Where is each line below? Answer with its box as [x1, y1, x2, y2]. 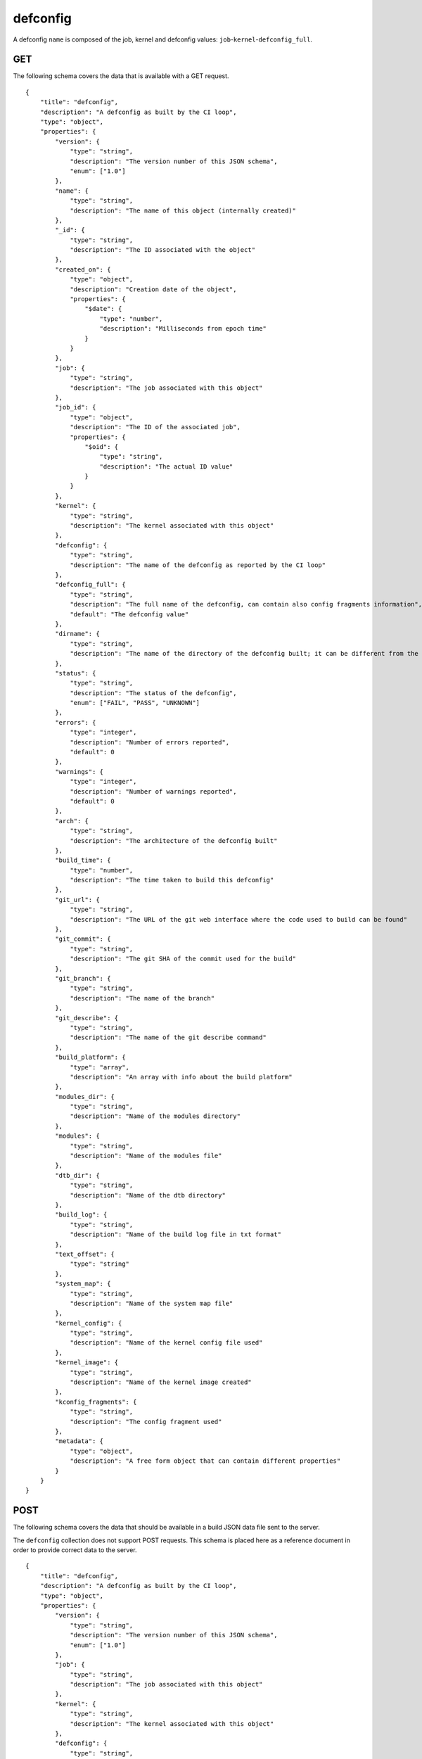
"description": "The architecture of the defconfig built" [70, 837, 278, 844]
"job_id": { [55, 403, 96, 412]
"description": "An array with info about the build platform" [70, 1073, 293, 1081]
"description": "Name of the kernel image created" [70, 1378, 252, 1386]
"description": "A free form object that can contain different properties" [70, 1457, 341, 1465]
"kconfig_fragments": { [55, 1397, 137, 1406]
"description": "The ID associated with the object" [70, 246, 256, 254]
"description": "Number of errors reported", [70, 738, 230, 746]
